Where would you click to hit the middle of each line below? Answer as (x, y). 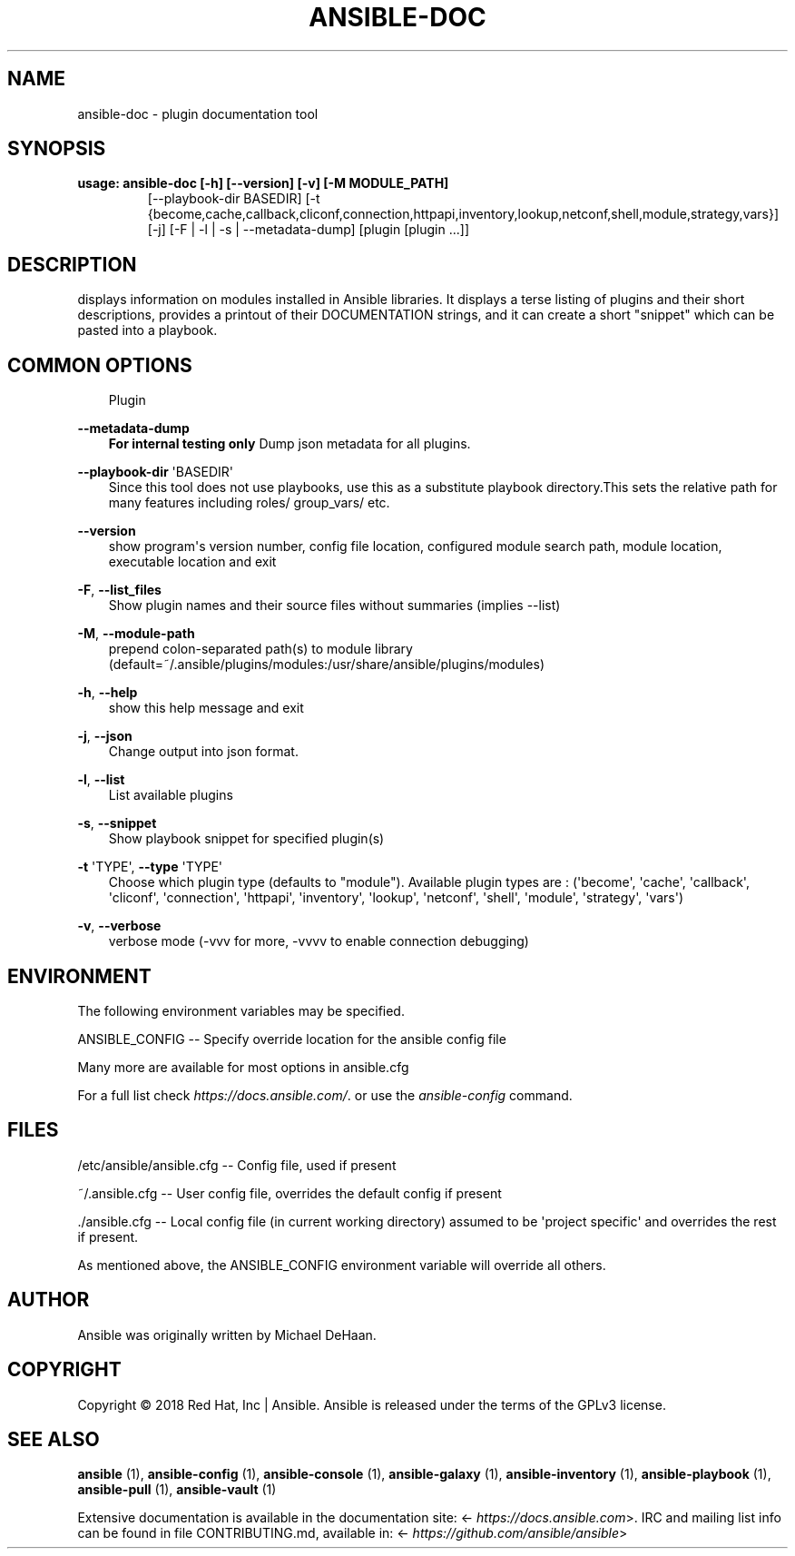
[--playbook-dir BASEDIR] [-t (234, 199)
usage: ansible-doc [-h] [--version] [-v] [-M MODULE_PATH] (263, 183)
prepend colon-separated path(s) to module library (260, 649)
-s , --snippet (117, 823)
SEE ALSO (54, 1439)
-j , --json (105, 736)
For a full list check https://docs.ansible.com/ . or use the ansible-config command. (325, 1095)
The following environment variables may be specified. (241, 1010)
